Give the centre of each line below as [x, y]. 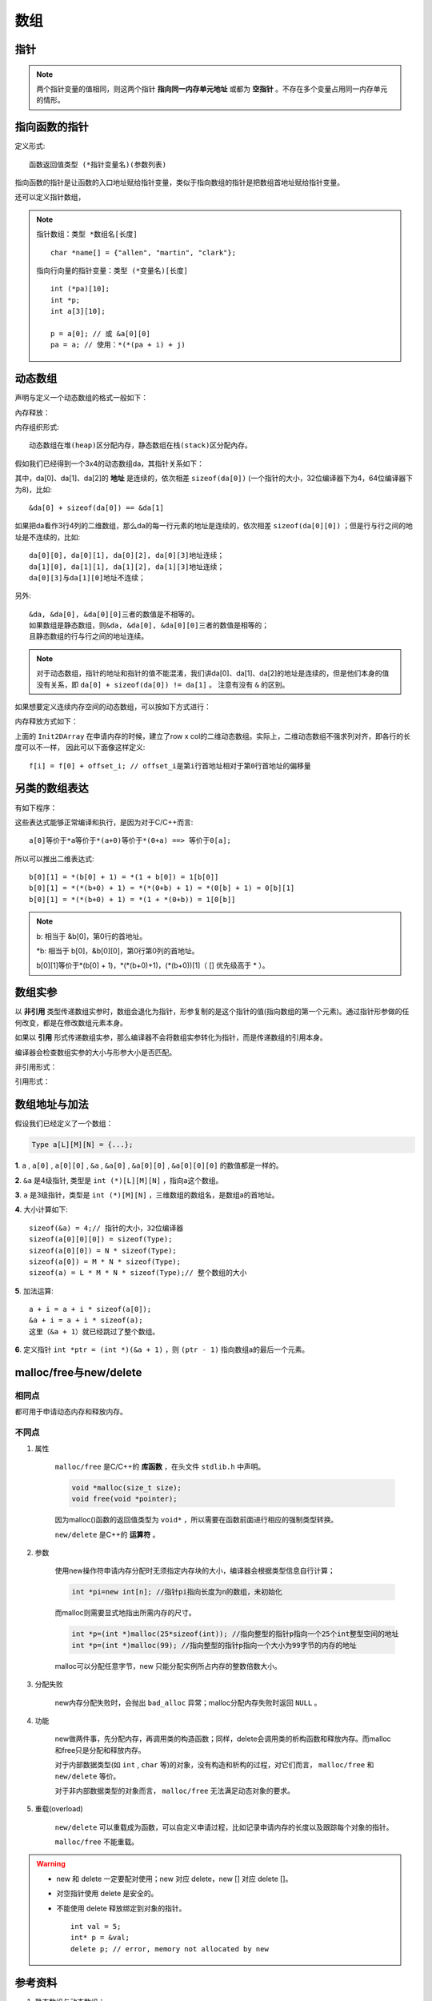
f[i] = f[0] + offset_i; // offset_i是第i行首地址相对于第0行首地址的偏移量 [170, 766]
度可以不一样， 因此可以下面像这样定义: [80, 748]
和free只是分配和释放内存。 [100, 1750]
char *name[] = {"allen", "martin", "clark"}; [143, 253]
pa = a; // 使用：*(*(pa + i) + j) [118, 345]
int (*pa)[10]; [80, 289]
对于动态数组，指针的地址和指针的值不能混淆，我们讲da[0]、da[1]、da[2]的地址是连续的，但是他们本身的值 [213, 673]
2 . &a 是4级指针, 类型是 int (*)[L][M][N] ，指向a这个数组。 [119, 1180]
